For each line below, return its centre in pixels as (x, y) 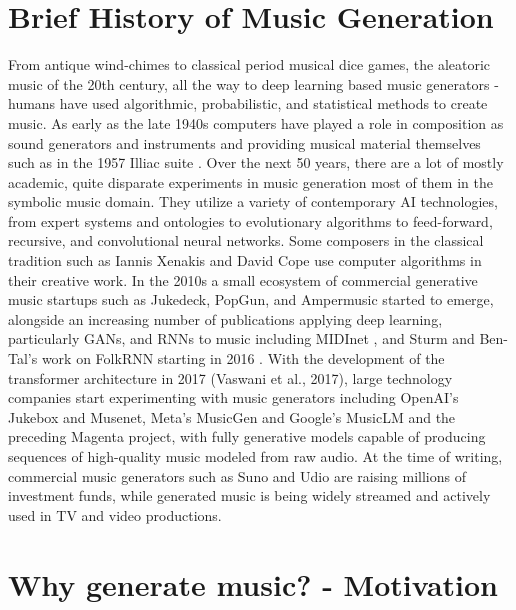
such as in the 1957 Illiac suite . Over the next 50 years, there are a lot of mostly (256, 162)
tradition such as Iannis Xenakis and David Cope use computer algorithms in (245, 260)
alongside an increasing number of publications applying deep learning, (225, 318)
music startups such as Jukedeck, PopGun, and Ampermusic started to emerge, (251, 299)
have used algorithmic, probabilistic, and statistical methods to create (273, 103)
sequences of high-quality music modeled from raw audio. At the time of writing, (255, 456)
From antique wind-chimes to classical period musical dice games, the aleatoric (249, 64)
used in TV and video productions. (115, 514)
